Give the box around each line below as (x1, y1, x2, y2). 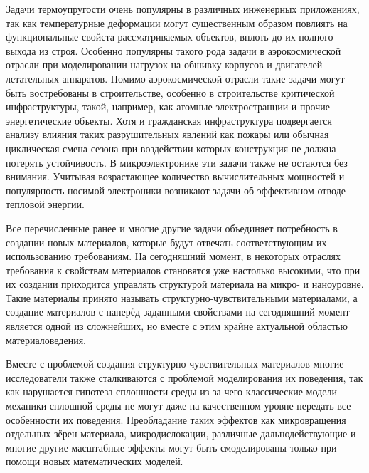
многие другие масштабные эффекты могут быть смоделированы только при (6, 440, 337, 454)
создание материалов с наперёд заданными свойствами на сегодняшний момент (6, 304, 350, 319)
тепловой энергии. (6, 197, 85, 212)
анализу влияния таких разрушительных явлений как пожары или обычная (6, 127, 329, 142)
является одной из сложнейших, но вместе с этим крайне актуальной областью (6, 318, 348, 333)
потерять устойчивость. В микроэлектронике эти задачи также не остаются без (6, 155, 348, 170)
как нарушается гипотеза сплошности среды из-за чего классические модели (6, 384, 337, 399)
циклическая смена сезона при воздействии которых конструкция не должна (6, 140, 336, 155)
